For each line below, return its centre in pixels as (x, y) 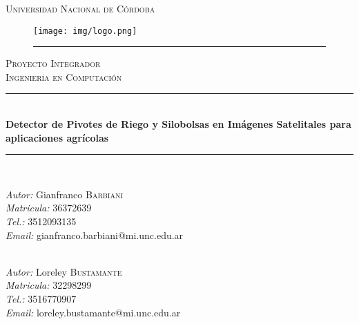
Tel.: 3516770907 (41, 298)
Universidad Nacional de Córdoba (80, 8)
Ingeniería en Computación (64, 76)
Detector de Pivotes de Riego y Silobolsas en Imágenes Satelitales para (178, 124)
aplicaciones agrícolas (57, 137)
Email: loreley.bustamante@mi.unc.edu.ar (93, 312)
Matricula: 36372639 (49, 208)
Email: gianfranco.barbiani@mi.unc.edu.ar (95, 235)
